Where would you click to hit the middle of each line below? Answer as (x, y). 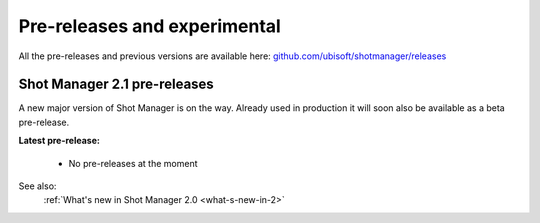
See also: (37, 186)
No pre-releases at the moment (133, 163)
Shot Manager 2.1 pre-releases (116, 84)
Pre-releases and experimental (150, 26)
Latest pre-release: (59, 141)
